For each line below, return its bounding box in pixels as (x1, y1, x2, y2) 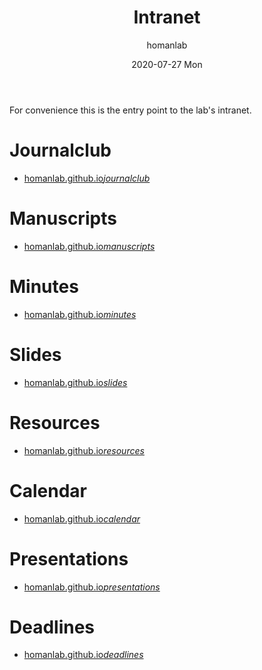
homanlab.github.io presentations (23, 581, 161, 593)
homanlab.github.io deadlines (23, 649, 144, 661)
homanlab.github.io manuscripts (23, 240, 156, 252)
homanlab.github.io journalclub (23, 172, 151, 184)
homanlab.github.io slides (23, 376, 128, 388)
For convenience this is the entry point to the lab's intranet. (9, 104, 252, 116)
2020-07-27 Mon (131, 58, 203, 70)
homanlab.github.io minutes (23, 308, 137, 320)
